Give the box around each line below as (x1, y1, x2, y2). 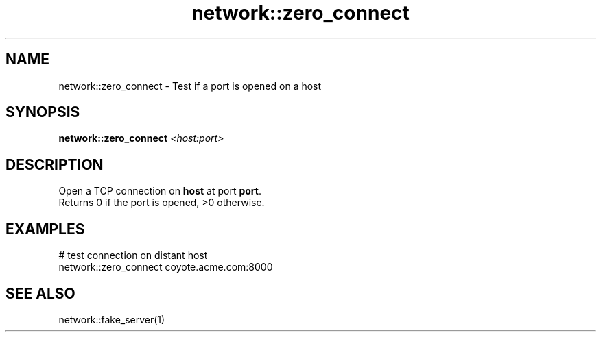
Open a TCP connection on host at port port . (58, 185, 261, 197)
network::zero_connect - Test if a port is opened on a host (58, 79, 322, 92)
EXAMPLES (5, 220, 85, 238)
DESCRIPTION (5, 155, 104, 173)
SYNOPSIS (5, 103, 80, 121)
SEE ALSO (5, 284, 75, 302)
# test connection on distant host (58, 249, 208, 262)
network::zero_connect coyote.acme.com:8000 (58, 261, 273, 273)
